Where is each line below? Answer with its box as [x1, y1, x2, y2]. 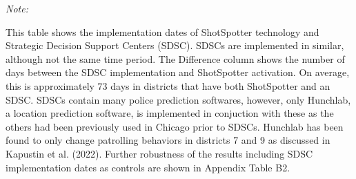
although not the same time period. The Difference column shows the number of [6, 51, 345, 66]
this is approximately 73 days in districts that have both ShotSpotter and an [6, 78, 330, 93]
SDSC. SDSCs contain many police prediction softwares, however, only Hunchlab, [6, 92, 351, 106]
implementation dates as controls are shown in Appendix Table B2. [6, 160, 290, 174]
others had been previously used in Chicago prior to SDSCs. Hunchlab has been [6, 119, 344, 133]
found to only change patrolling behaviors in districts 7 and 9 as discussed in [6, 133, 330, 147]
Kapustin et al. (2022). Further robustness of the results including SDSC [6, 146, 313, 160]
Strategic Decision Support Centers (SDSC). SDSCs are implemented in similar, [6, 38, 344, 53]
